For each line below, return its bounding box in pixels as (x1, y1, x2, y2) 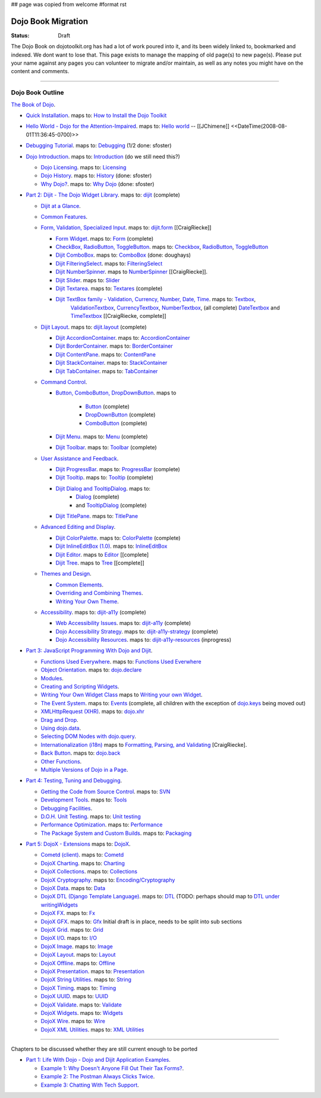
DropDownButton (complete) (85, 411, 156, 418)
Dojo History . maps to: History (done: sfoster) (40, 172, 152, 179)
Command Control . (40, 378, 87, 386)
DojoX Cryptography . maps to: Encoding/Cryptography (40, 876, 175, 884)
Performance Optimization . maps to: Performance (40, 821, 163, 828)
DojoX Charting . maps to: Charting (40, 859, 125, 867)
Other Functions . (40, 758, 82, 765)
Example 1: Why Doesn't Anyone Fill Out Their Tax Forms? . (40, 1064, 184, 1072)
